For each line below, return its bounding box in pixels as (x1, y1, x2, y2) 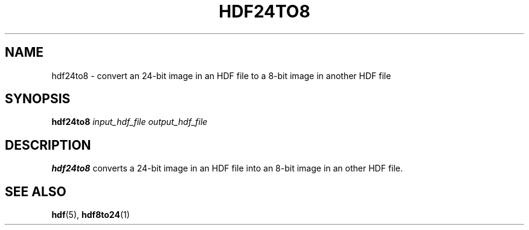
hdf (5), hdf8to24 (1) (51, 209, 130, 220)
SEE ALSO (5, 184, 66, 199)
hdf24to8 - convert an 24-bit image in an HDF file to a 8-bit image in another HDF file (51, 70, 391, 81)
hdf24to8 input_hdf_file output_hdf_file (51, 117, 208, 127)
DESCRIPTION (5, 137, 91, 153)
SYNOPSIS (5, 91, 71, 107)
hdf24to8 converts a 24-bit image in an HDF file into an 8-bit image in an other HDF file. (51, 163, 403, 174)
